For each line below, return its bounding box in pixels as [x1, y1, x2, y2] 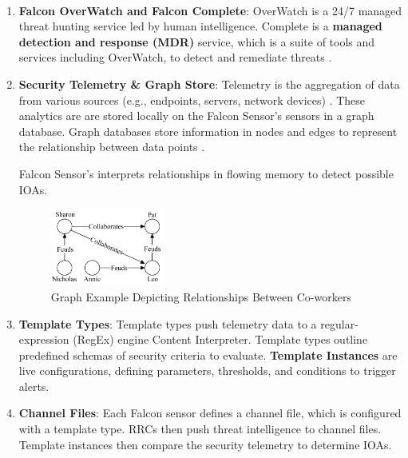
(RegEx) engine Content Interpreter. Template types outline [73, 331, 368, 348]
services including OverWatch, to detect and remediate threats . [18, 49, 332, 66]
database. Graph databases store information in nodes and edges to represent [18, 122, 398, 139]
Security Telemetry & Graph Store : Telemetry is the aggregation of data [18, 76, 400, 93]
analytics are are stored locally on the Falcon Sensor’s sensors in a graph [18, 107, 374, 124]
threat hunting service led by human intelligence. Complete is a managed [18, 18, 382, 34]
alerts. [18, 377, 50, 394]
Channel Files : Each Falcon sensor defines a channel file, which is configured [18, 404, 402, 421]
